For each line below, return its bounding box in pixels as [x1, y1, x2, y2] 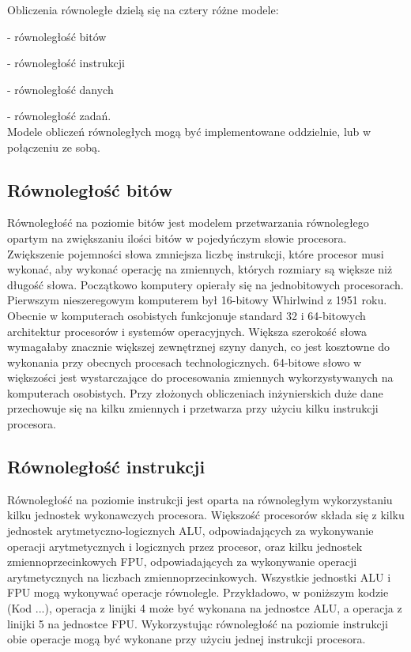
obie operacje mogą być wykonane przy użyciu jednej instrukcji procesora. [7, 631, 366, 647]
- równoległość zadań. [7, 107, 111, 124]
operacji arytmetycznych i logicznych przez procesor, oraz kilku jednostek [7, 537, 363, 554]
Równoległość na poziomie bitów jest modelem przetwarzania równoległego [7, 214, 369, 231]
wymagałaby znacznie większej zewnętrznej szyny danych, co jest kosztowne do [7, 338, 390, 355]
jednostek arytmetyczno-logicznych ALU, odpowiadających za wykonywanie [7, 522, 374, 539]
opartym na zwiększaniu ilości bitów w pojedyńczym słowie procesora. [7, 229, 347, 246]
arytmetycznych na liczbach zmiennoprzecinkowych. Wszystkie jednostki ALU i [7, 568, 391, 585]
